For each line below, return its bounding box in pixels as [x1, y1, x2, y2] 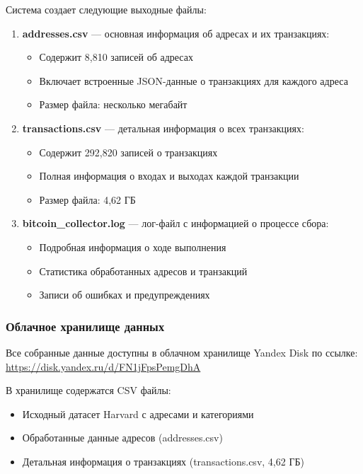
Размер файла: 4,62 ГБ [39, 192, 136, 207]
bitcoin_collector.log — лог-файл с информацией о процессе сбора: [22, 216, 329, 231]
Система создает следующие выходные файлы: [6, 2, 207, 16]
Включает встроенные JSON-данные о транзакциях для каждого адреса [39, 73, 348, 88]
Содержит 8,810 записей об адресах [39, 50, 193, 64]
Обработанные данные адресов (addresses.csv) [22, 430, 223, 445]
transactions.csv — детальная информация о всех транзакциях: [22, 120, 304, 135]
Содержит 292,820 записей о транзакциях [39, 144, 218, 159]
